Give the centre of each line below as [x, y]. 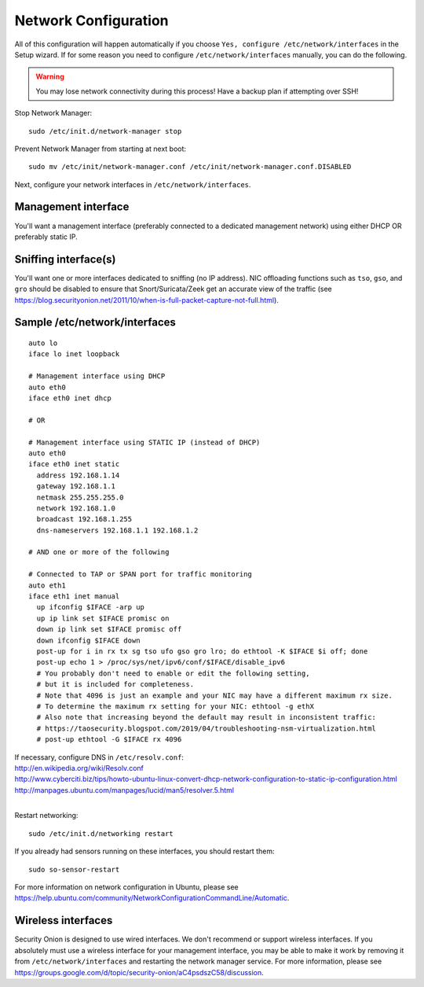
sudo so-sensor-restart [74, 869]
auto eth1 [47, 585]
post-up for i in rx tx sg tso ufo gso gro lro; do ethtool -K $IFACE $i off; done [202, 652]
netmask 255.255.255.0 [80, 497]
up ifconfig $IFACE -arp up [91, 607]
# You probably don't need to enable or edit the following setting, [173, 673]
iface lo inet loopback [74, 354]
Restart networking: [46, 816]
